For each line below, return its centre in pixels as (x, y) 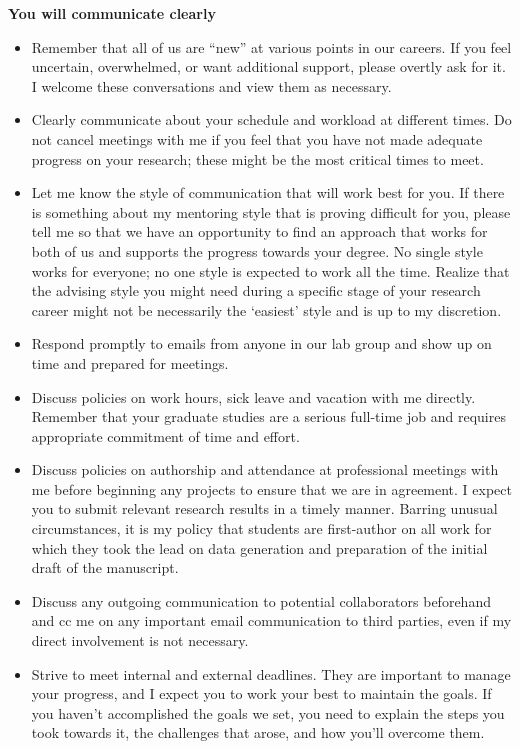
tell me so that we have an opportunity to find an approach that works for (259, 231)
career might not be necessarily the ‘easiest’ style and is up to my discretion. (266, 309)
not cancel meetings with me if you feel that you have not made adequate (257, 138)
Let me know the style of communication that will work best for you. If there (268, 192)
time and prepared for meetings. (130, 362)
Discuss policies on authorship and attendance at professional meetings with (265, 469)
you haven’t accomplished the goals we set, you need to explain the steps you (268, 712)
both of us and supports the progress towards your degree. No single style (257, 250)
